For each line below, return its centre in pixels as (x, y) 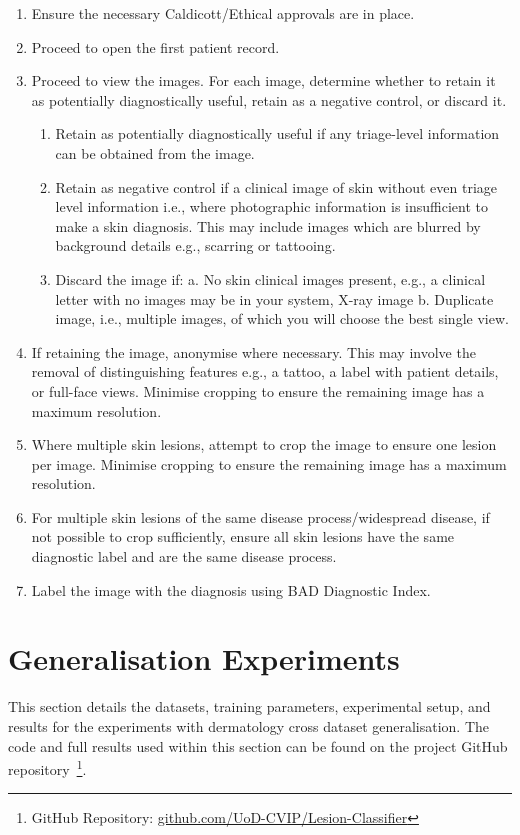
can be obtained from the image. (155, 152)
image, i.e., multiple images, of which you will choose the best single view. (282, 318)
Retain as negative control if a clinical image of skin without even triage (276, 186)
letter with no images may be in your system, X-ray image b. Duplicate (274, 298)
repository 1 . (47, 767)
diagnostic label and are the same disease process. (184, 556)
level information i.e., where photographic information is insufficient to (271, 206)
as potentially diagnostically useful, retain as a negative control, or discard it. (269, 99)
